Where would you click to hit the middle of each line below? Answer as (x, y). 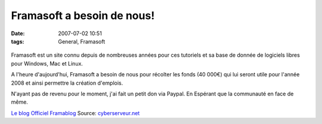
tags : (18, 41)
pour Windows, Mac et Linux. (47, 63)
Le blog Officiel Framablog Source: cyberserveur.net (75, 113)
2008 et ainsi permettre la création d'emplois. (67, 83)
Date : (18, 33)
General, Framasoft (82, 41)
